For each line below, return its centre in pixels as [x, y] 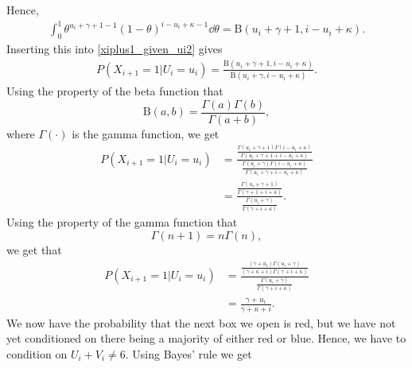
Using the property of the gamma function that [122, 222]
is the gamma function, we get [146, 133]
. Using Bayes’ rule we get [189, 354]
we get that [34, 249]
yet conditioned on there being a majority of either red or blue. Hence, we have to [206, 338]
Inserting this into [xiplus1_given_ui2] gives [115, 48]
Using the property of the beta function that [115, 91]
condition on [37, 354]
